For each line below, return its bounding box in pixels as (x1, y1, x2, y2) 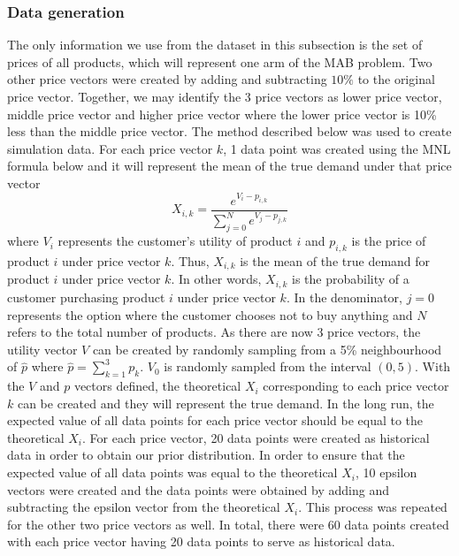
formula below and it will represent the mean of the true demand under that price (7, 156, 452, 175)
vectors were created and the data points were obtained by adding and (7, 480, 389, 499)
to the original (357, 70, 435, 88)
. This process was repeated (298, 498, 448, 516)
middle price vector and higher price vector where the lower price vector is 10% (7, 104, 437, 123)
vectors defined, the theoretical (73, 377, 241, 395)
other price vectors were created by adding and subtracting (7, 70, 327, 88)
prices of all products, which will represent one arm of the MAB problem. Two (7, 52, 432, 71)
